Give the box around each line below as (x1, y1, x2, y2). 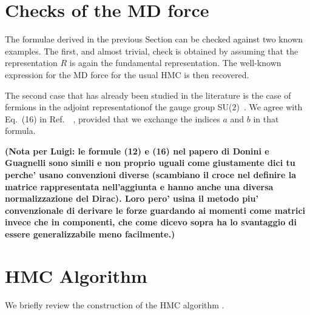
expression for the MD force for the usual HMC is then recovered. (5, 68, 249, 81)
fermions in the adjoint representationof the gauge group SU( (5, 101, 232, 113)
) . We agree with (236, 101, 303, 113)
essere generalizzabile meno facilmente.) (5, 228, 175, 240)
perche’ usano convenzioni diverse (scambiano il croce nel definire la (5, 168, 296, 181)
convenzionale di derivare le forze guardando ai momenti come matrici (5, 204, 306, 216)
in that (253, 112, 279, 125)
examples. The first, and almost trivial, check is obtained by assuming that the (5, 44, 298, 57)
